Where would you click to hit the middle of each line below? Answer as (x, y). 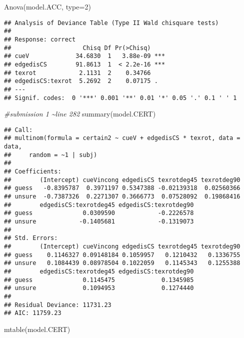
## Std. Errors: (31, 238)
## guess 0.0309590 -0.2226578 (99, 213)
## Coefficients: (33, 172)
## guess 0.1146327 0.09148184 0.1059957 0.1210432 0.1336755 (122, 255)
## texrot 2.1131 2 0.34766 (77, 73)
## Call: (18, 130)
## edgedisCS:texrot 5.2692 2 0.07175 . (81, 81)
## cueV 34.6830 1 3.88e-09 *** (85, 56)
